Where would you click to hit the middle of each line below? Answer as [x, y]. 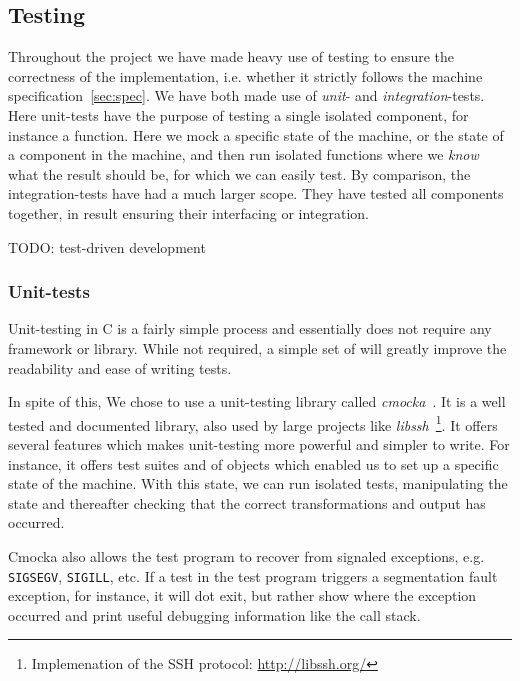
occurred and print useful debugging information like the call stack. [214, 614]
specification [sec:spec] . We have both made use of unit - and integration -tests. [246, 95]
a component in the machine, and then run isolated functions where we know [243, 154]
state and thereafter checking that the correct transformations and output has [247, 502]
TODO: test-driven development [107, 246]
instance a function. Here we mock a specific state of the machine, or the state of [256, 134]
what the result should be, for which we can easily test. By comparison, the [239, 173]
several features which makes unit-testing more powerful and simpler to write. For [259, 443]
